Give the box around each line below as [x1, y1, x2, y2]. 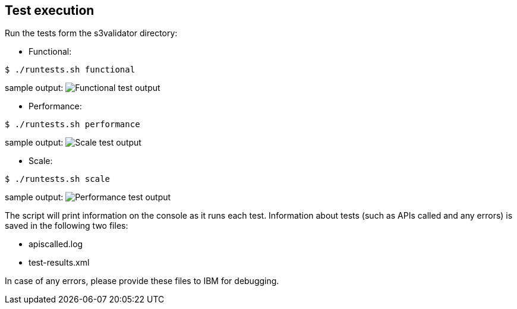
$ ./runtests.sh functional [5, 65, 135, 75]
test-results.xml [29, 257, 90, 268]
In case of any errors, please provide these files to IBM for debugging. [5, 276, 279, 286]
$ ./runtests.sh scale [5, 174, 111, 184]
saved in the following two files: [5, 220, 128, 231]
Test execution [5, 3, 94, 18]
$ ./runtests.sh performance [5, 119, 140, 130]
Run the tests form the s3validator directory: [5, 28, 178, 39]
